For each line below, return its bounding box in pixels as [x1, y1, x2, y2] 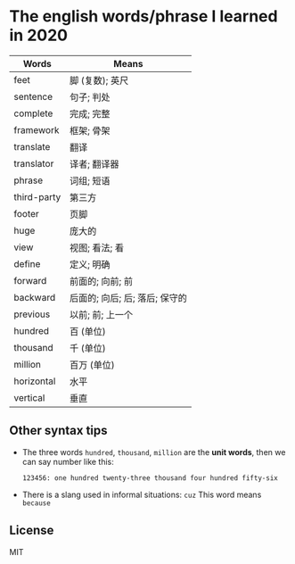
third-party [13, 190, 61, 203]
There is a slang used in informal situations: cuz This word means [21, 489, 262, 500]
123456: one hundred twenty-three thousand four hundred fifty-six [21, 473, 278, 483]
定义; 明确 [70, 258, 111, 270]
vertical [13, 391, 45, 403]
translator [13, 157, 54, 170]
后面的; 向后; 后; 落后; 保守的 [70, 292, 187, 304]
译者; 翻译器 [70, 158, 119, 170]
